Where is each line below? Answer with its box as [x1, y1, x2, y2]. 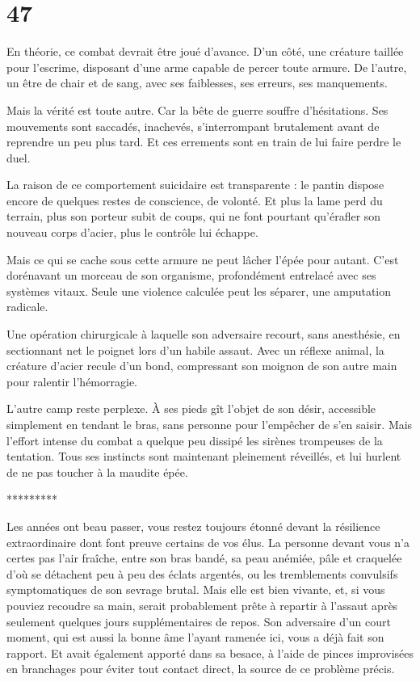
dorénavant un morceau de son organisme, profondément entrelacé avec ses [6, 267, 376, 284]
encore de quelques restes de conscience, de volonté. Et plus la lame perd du [6, 192, 383, 208]
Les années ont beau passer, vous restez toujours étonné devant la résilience [6, 517, 380, 534]
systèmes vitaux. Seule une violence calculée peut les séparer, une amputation [6, 282, 392, 299]
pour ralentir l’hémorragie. [6, 373, 138, 389]
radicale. [6, 298, 48, 315]
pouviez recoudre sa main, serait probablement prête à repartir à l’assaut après [6, 596, 398, 613]
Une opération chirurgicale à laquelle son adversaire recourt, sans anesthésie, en [6, 326, 401, 343]
